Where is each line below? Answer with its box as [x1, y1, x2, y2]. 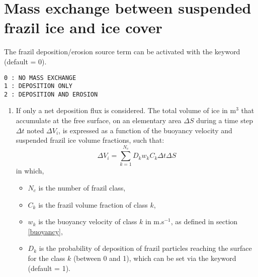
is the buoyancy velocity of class [38, 216, 137, 227]
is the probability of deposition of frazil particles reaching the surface [39, 243, 252, 253]
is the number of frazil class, [38, 182, 126, 193]
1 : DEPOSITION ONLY [4, 82, 73, 90]
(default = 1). [28, 262, 70, 273]
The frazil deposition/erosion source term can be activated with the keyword [4, 46, 240, 57]
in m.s [145, 216, 164, 227]
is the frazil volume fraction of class [38, 199, 148, 210]
